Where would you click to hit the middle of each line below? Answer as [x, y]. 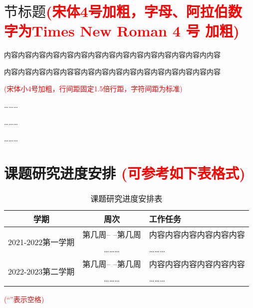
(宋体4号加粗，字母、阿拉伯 [137, 11]
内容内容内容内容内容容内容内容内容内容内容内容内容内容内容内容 [112, 71]
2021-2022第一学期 [41, 242]
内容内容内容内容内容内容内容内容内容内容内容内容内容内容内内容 [112, 55]
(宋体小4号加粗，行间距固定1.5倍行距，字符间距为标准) [93, 88]
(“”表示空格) [24, 299]
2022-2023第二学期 [41, 271]
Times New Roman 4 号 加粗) [136, 31]
